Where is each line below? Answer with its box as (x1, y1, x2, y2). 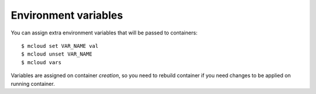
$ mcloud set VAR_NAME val (21, 43, 99, 49)
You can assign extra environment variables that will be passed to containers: (11, 29, 198, 36)
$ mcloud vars (21, 59, 61, 65)
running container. (11, 80, 55, 87)
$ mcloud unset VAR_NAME (21, 51, 92, 58)
